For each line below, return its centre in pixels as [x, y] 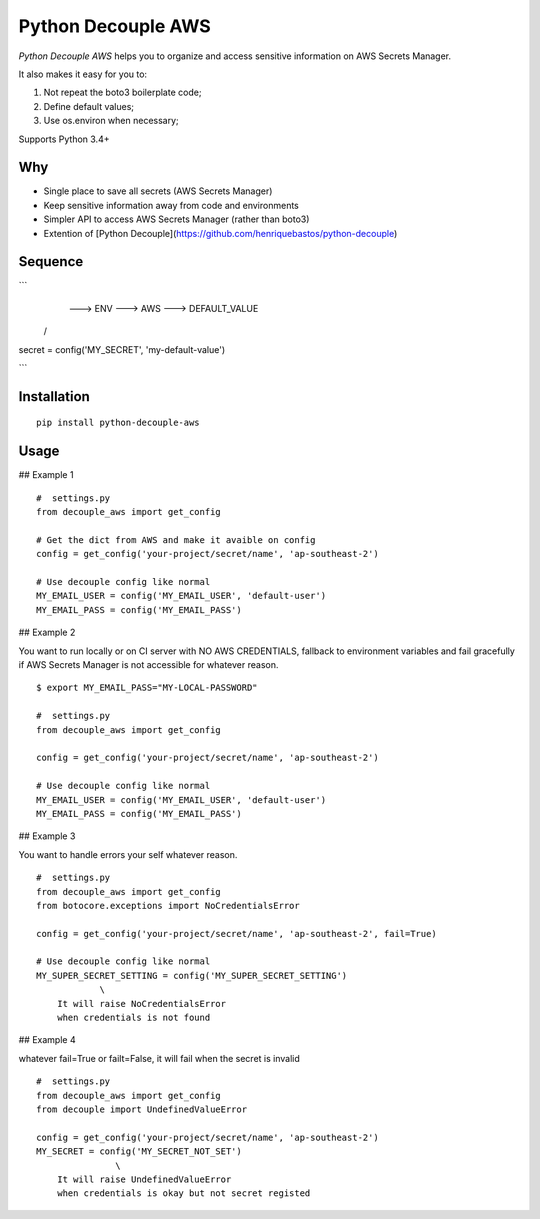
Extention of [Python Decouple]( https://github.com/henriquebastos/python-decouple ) [220, 233]
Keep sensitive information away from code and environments [171, 205]
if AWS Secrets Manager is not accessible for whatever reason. [148, 665]
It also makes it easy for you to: [83, 74]
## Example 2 [47, 632]
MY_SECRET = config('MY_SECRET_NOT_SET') [139, 1151]
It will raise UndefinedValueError [144, 1179]
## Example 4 [47, 1040]
